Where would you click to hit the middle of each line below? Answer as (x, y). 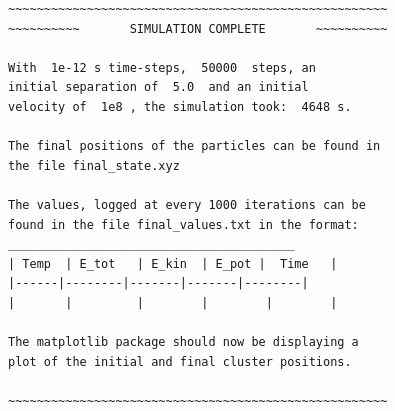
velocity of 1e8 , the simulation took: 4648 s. (180, 106)
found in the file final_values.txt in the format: (183, 224)
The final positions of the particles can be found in (194, 146)
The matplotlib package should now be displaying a (183, 342)
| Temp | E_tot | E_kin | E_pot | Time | (173, 263)
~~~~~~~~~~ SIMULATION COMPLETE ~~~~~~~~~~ (198, 28)
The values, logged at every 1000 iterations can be (187, 204)
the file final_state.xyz (94, 165)
